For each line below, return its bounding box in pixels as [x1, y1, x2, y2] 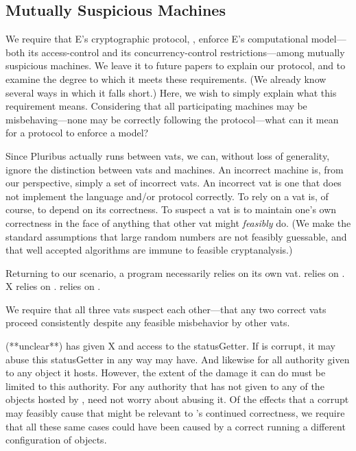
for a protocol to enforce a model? [5, 125, 149, 140]
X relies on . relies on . [5, 279, 101, 293]
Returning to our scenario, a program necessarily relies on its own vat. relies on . [5, 265, 345, 280]
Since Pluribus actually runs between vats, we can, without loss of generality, [5, 148, 330, 162]
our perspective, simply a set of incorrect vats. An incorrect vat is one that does [5, 175, 342, 190]
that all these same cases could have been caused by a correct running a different [5, 419, 346, 433]
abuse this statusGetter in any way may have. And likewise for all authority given [5, 352, 350, 366]
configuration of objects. [5, 432, 107, 447]
